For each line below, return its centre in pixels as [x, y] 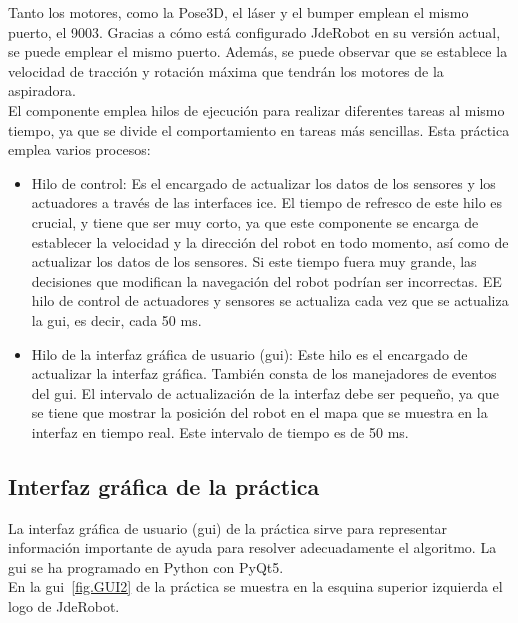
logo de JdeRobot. [64, 606]
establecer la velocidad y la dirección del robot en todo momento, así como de [270, 241]
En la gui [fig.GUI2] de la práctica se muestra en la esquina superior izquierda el [255, 586]
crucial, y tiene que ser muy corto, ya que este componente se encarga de [255, 221]
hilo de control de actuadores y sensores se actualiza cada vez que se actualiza [270, 300]
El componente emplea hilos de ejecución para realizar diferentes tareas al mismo [256, 109]
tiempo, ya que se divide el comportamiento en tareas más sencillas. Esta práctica [259, 129]
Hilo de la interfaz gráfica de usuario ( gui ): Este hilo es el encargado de [249, 353]
